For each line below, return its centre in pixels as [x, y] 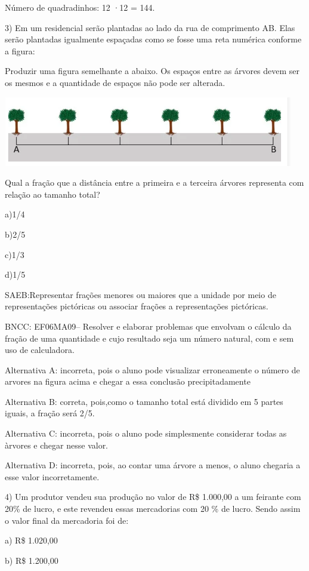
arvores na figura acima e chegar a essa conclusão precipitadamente [128, 381]
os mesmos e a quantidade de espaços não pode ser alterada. [115, 82]
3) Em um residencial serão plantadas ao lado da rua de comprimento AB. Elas [150, 27]
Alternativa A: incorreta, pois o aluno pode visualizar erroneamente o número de [152, 369]
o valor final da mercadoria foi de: [67, 520]
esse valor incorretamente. [52, 476]
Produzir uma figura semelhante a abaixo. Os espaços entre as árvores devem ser [152, 71]
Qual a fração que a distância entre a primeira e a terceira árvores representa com [154, 182]
